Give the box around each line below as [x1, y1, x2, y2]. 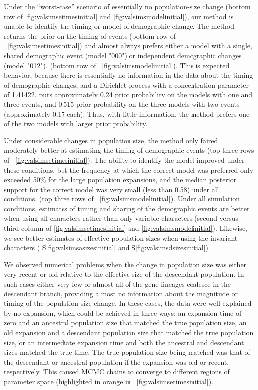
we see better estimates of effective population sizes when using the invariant [4, 232, 238, 243]
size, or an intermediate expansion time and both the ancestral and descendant [4, 337, 244, 347]
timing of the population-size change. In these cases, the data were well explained [4, 298, 252, 308]
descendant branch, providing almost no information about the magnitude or [4, 288, 238, 298]
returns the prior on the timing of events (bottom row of [4, 30, 176, 41]
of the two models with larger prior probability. [4, 118, 148, 129]
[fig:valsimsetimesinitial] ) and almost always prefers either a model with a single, [7, 40, 252, 51]
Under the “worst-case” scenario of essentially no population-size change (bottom [4, 1, 251, 11]
